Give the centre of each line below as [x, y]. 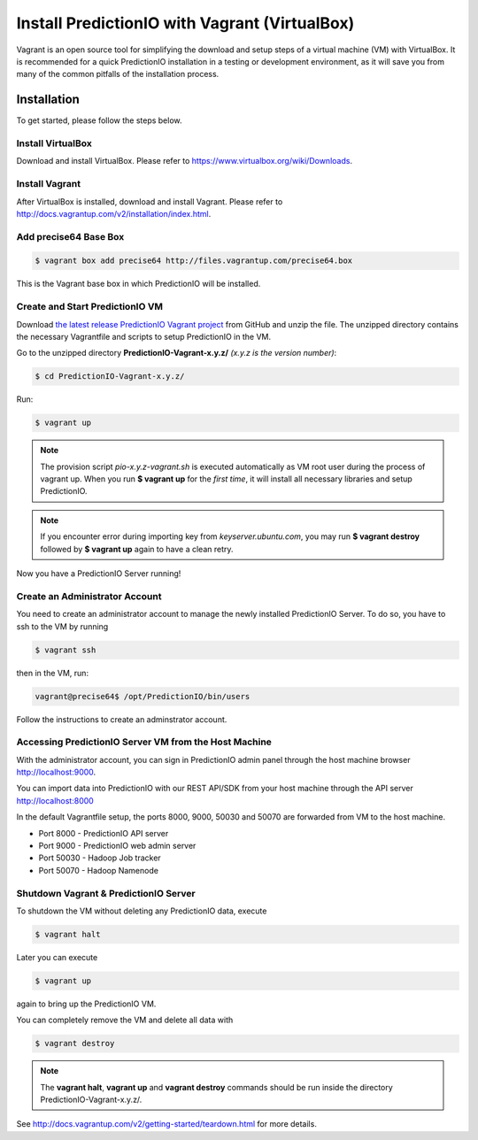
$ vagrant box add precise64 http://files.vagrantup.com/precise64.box [194, 261]
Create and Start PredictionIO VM [90, 307]
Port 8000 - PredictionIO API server [104, 833]
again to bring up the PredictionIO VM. [86, 1004]
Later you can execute [57, 957]
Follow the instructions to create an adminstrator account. [122, 719]
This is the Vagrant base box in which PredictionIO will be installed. [139, 284]
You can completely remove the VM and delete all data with [125, 1020]
